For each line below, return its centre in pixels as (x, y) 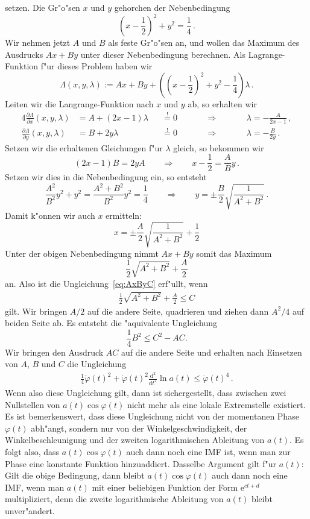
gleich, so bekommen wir (219, 147)
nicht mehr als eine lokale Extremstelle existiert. (216, 404)
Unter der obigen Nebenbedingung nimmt (82, 253)
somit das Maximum (234, 253)
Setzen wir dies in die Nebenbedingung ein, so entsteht (106, 177)
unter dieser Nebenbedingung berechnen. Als (163, 54)
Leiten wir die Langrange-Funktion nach (79, 103)
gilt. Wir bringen (36, 311)
